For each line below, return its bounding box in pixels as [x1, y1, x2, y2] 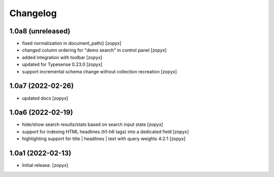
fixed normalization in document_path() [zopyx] [22, 40, 122, 47]
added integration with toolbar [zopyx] [22, 54, 102, 60]
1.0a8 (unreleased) [9, 27, 71, 35]
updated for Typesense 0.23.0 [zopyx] [22, 61, 102, 68]
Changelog [9, 8, 57, 19]
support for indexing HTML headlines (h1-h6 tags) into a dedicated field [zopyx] [22, 128, 189, 135]
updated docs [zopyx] [22, 95, 68, 101]
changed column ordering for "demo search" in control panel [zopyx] [22, 47, 167, 53]
